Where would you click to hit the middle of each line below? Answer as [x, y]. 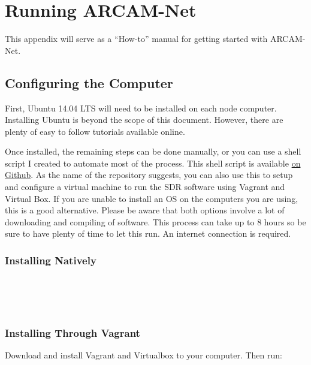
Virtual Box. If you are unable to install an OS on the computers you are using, [152, 198]
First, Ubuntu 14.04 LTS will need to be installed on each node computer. [141, 108]
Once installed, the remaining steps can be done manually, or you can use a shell [153, 151]
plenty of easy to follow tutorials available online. [95, 131]
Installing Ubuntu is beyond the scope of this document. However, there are [144, 120]
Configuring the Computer [89, 82]
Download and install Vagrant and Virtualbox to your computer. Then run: [144, 355]
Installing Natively [51, 260]
